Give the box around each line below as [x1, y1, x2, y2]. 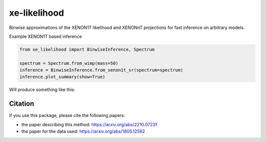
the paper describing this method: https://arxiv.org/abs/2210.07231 [21, 121, 158, 127]
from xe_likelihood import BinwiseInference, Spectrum [19, 47, 155, 52]
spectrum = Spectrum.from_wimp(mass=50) [19, 60, 118, 66]
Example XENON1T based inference [9, 33, 82, 39]
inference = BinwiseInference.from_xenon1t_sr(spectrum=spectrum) [19, 67, 183, 73]
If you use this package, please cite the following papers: [9, 113, 125, 118]
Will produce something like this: [9, 86, 76, 93]
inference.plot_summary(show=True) [19, 74, 105, 80]
